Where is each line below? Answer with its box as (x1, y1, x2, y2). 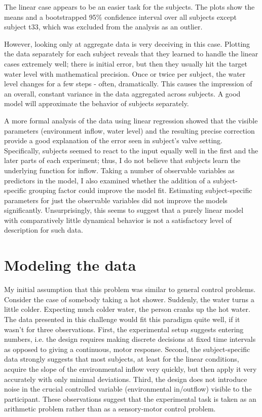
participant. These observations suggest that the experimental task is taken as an (4, 393, 256, 404)
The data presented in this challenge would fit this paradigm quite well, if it (4, 313, 240, 324)
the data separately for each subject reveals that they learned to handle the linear (4, 48, 258, 59)
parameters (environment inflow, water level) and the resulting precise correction (4, 125, 255, 136)
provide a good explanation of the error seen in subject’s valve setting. (4, 135, 222, 146)
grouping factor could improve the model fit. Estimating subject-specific (28, 185, 252, 196)
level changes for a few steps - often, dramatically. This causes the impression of (4, 78, 252, 89)
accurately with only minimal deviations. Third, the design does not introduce (4, 373, 247, 384)
